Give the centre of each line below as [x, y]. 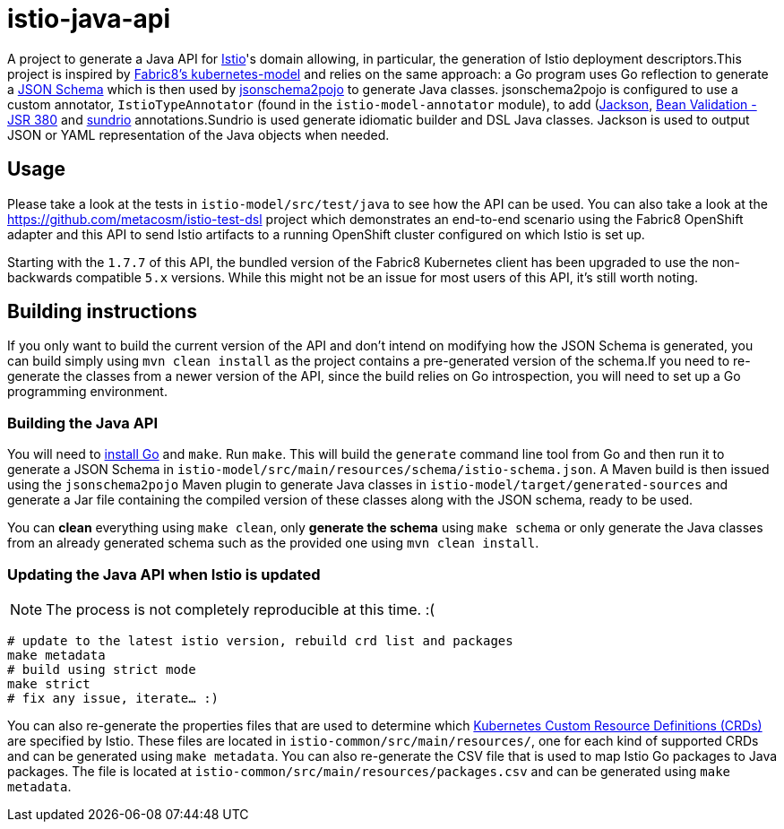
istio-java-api [89, 19]
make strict [49, 683]
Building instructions [102, 312]
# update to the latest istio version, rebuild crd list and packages [260, 640]
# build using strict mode [102, 669]
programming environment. [87, 392]
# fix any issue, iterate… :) [113, 698]
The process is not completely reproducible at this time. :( [241, 609]
